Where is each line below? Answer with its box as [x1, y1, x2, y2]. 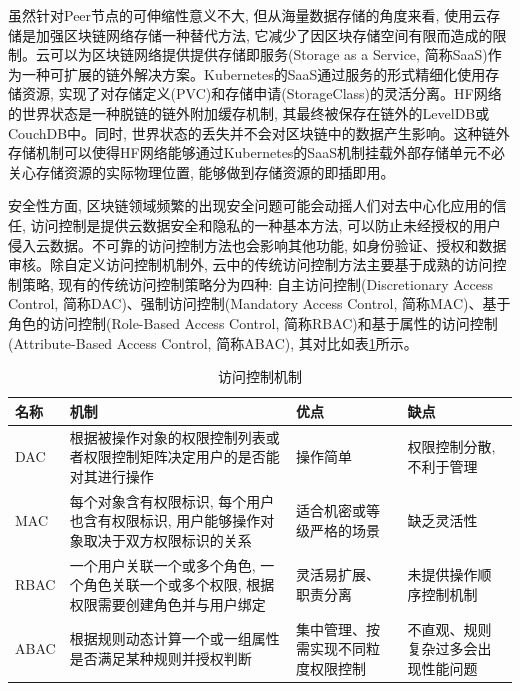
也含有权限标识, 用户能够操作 [69, 510, 261, 531]
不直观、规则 [407, 618, 492, 639]
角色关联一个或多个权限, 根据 [83, 574, 275, 595]
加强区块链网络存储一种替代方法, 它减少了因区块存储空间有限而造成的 [35, 24, 493, 45]
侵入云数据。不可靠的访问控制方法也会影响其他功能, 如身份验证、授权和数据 [8, 234, 507, 255]
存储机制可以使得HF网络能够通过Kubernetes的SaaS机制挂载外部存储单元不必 [8, 142, 505, 163]
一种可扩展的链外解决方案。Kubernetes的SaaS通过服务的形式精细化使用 [21, 63, 486, 84]
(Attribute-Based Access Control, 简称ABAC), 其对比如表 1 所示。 [8, 332, 418, 353]
